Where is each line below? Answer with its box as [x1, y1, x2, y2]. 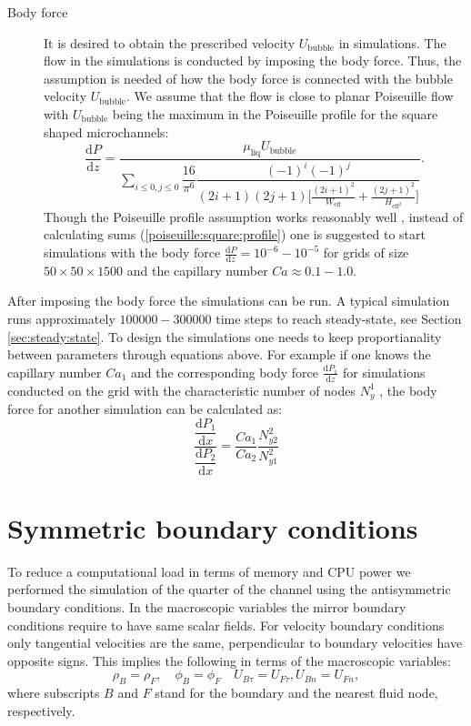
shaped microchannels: [44, 122, 169, 141]
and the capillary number [126, 260, 268, 279]
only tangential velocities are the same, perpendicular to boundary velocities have [7, 633, 463, 652]
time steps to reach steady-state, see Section [215, 309, 462, 328]
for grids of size [323, 243, 409, 262]
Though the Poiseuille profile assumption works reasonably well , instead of [44, 207, 464, 226]
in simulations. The [338, 33, 446, 52]
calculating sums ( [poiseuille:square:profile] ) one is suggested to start [44, 225, 426, 244]
